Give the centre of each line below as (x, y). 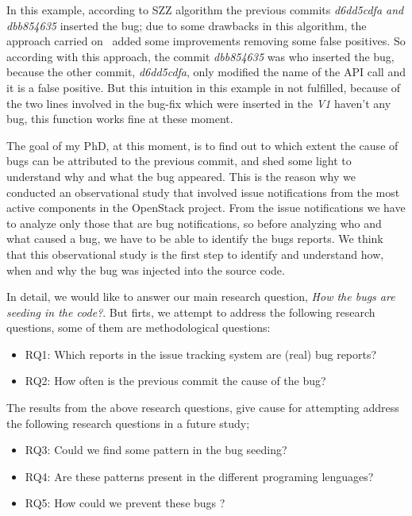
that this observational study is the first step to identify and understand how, (195, 254)
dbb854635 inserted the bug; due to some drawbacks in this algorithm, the (187, 25)
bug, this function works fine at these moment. (120, 119)
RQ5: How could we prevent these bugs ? (125, 503)
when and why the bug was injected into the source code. (146, 270)
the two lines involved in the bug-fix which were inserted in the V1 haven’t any (199, 103)
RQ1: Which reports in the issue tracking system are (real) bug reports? (201, 354)
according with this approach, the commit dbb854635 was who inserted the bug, (200, 56)
